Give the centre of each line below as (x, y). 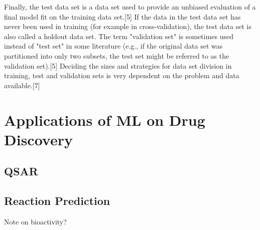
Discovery (38, 139)
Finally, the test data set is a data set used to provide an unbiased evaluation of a (130, 7)
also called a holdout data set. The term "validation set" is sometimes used (119, 36)
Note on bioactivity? (35, 221)
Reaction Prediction (57, 201)
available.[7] (22, 85)
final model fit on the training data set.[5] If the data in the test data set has (122, 16)
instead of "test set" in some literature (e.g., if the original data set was (113, 46)
